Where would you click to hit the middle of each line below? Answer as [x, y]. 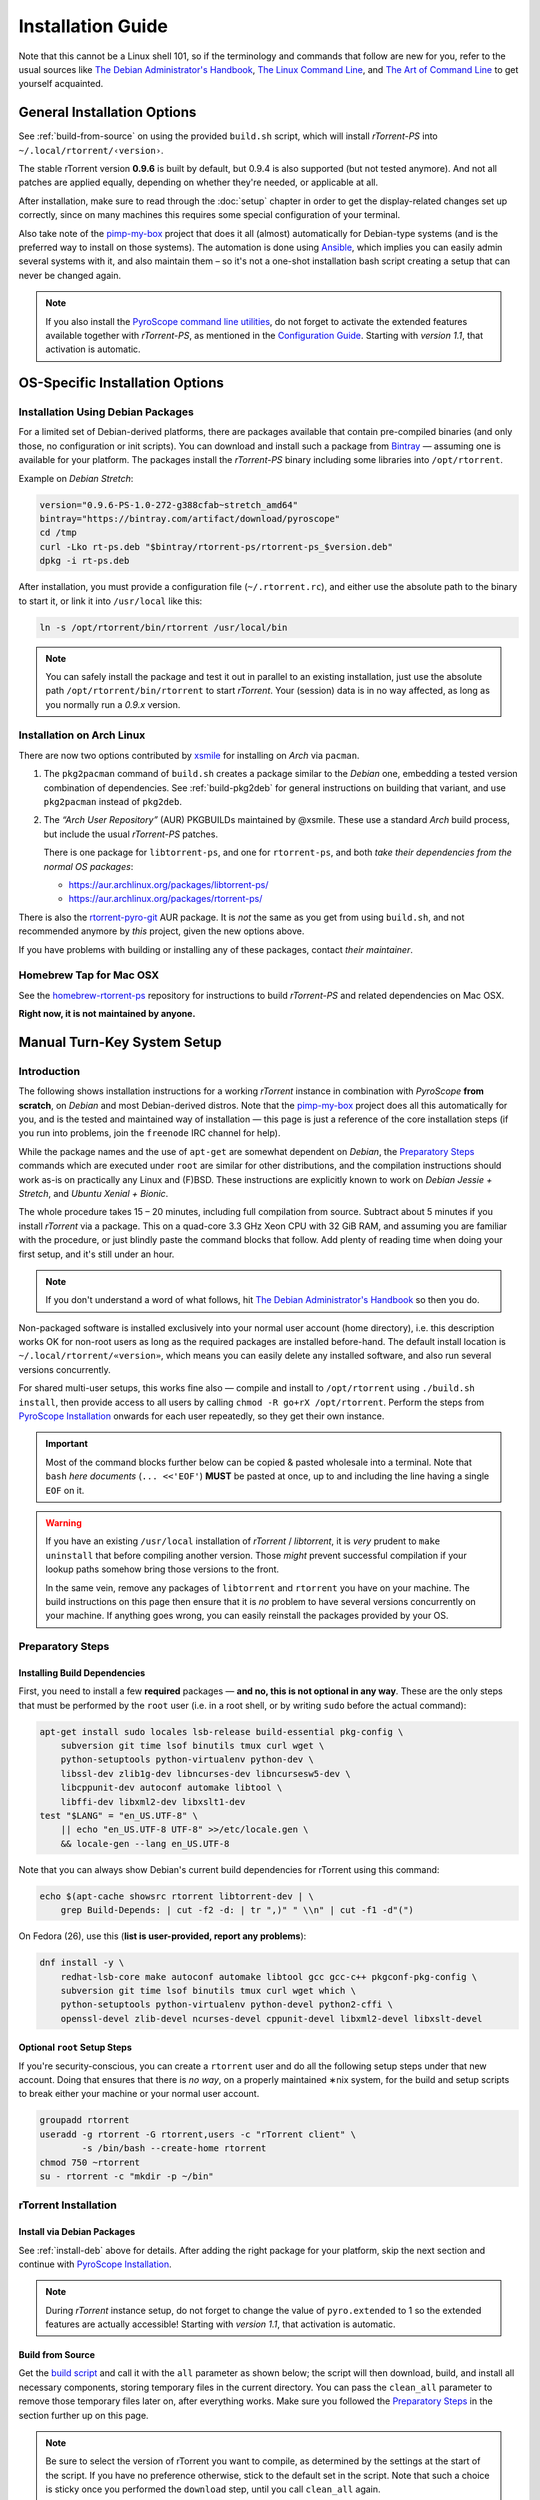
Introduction [49, 1071]
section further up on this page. [83, 2415]
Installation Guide [93, 26]
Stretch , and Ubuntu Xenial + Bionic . [93, 1193]
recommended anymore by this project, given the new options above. [161, 931]
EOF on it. [65, 1490]
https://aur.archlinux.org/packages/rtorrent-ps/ [165, 899]
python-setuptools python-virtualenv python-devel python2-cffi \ [227, 2004]
